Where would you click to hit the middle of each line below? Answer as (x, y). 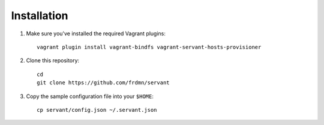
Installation (40, 16)
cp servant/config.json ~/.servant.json (97, 110)
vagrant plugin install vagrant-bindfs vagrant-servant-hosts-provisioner (149, 47)
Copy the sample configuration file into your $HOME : (90, 96)
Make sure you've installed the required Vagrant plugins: (96, 33)
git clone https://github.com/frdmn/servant (103, 83)
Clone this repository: (53, 60)
